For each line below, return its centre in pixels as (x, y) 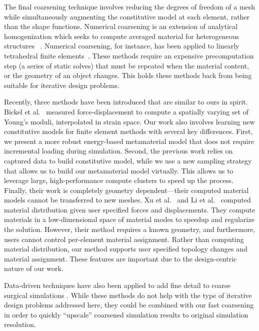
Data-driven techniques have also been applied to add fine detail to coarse (117, 285)
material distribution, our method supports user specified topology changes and (126, 249)
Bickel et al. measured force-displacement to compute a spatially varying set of (126, 111)
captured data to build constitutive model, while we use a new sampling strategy (128, 160)
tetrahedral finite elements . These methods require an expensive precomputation (129, 55)
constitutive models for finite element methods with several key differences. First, (128, 131)
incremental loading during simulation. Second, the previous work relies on (118, 151)
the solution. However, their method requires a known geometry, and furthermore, (130, 229)
